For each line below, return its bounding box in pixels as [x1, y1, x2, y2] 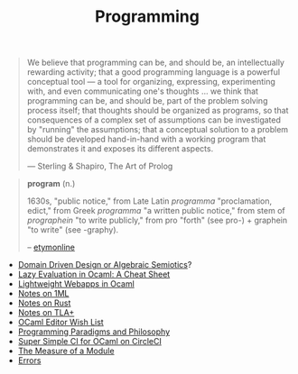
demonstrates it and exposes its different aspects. [26, 143, 214, 154]
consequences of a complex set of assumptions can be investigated [26, 114, 282, 125]
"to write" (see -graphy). [26, 224, 119, 235]
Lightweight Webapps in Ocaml [17, 278, 135, 289]
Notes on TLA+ [17, 307, 75, 318]
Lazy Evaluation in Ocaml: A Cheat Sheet [17, 269, 171, 280]
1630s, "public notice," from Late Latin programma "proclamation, [26, 196, 273, 206]
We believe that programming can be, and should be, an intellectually [26, 57, 284, 68]
